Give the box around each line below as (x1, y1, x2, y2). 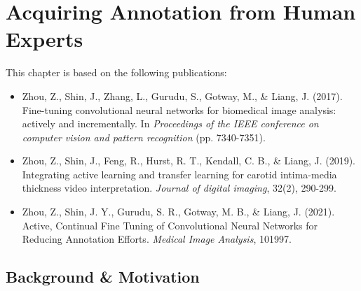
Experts (6, 24, 83, 53)
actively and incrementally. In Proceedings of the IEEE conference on (22, 116, 319, 131)
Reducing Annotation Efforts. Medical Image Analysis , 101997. (22, 232, 292, 246)
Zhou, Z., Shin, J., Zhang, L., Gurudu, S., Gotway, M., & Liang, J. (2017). (22, 88, 343, 103)
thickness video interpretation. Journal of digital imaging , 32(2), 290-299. (22, 180, 336, 195)
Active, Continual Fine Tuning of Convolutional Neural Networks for (22, 218, 318, 232)
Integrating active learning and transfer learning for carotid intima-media (22, 166, 337, 181)
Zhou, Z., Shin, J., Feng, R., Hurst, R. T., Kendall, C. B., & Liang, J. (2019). (22, 153, 355, 168)
